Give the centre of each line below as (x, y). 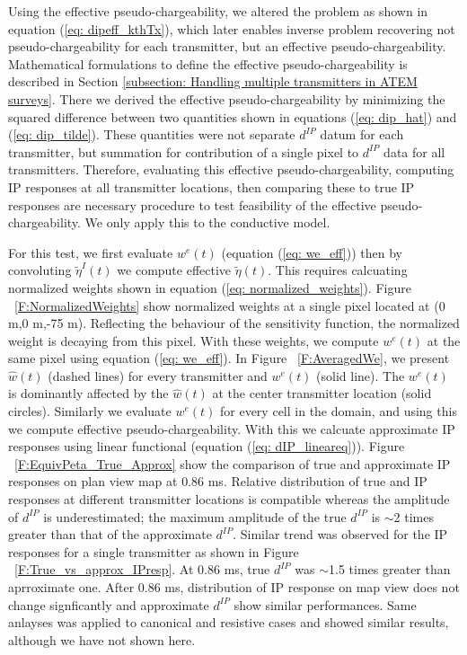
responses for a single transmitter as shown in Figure (154, 551)
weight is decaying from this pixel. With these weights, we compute (194, 340)
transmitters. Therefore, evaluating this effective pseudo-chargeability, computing (231, 169)
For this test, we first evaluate (91, 252)
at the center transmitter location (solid (322, 393)
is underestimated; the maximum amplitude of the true (195, 516)
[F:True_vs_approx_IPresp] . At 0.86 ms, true (142, 569)
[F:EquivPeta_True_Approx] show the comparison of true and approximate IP (233, 463)
